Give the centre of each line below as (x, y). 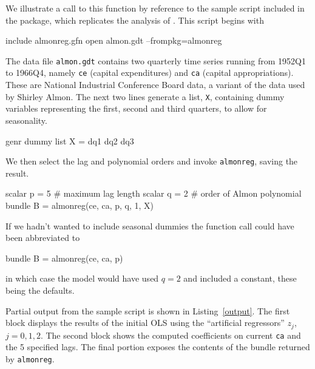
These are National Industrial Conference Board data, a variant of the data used (155, 85)
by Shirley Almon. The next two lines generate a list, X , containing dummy (145, 96)
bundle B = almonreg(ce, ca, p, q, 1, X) (80, 205)
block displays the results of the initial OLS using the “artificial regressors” (145, 323)
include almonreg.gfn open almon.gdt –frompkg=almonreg (114, 40)
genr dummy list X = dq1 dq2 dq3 (70, 140)
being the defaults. (40, 290)
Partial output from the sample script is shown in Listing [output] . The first (148, 310)
